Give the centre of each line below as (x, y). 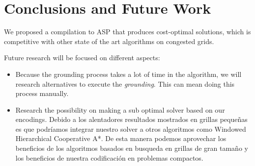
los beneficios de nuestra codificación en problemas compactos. (109, 157)
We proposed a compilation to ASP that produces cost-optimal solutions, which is (127, 32)
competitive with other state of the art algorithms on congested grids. (109, 41)
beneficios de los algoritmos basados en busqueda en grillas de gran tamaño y (132, 148)
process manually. (42, 93)
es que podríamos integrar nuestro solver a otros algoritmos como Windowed (131, 129)
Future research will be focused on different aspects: (82, 58)
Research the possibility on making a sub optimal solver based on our (120, 109)
